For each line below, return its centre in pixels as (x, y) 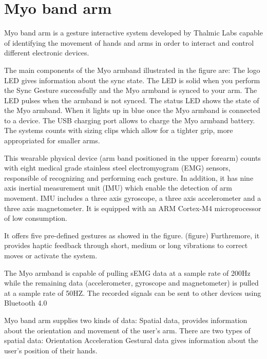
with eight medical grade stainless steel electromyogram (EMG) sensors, (117, 168)
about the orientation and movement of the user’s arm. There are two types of (127, 330)
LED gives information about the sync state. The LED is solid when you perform (132, 80)
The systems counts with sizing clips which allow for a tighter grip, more (119, 130)
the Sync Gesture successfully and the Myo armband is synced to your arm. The (131, 90)
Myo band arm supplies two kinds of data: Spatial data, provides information (126, 320)
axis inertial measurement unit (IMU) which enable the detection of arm (118, 188)
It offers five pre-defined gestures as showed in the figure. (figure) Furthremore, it (132, 235)
